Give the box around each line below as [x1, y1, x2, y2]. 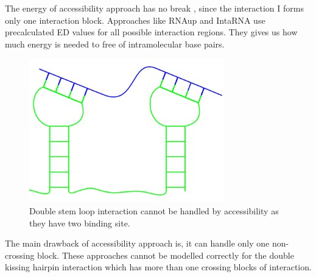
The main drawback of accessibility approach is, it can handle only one [5, 237, 270, 250]
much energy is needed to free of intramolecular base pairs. [5, 37, 225, 50]
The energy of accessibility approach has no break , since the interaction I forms [5, 2, 304, 14]
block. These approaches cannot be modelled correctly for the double [37, 248, 294, 261]
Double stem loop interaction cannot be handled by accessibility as [29, 204, 279, 217]
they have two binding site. [29, 216, 130, 229]
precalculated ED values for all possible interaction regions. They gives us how [5, 26, 298, 38]
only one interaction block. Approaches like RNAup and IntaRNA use [5, 13, 265, 26]
